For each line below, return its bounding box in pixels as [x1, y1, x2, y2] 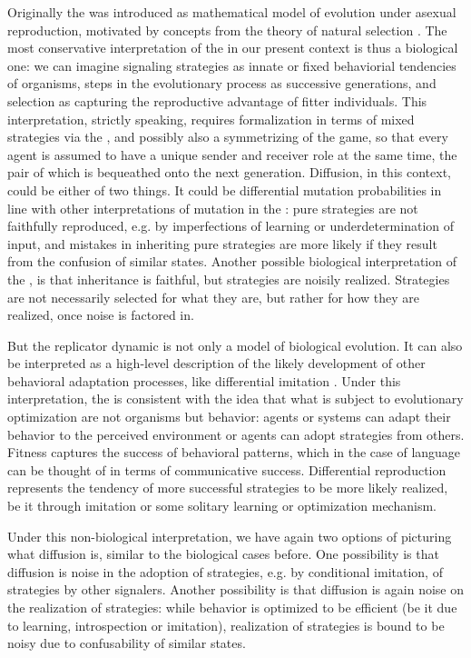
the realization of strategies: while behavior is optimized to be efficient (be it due [7, 598, 457, 616]
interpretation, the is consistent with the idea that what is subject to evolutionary [7, 389, 464, 408]
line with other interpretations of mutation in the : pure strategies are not [7, 198, 418, 217]
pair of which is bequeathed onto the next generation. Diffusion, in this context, [7, 163, 451, 182]
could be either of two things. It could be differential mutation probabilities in [7, 180, 442, 199]
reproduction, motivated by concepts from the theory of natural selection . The [7, 20, 447, 39]
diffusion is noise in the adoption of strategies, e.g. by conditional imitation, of [7, 562, 443, 581]
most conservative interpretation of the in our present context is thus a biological [7, 38, 458, 57]
